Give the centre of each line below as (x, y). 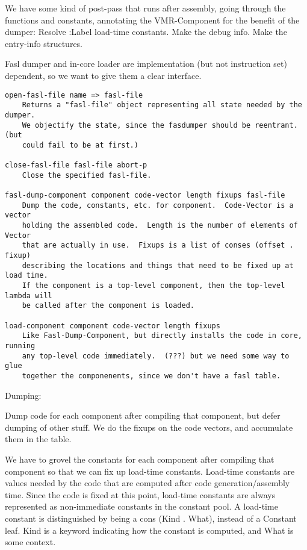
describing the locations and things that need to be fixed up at (158, 265)
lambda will (29, 295)
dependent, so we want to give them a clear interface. (103, 75)
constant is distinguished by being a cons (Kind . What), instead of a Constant (151, 518)
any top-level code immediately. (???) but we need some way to (156, 356)
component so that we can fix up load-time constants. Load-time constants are (150, 471)
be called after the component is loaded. (108, 306)
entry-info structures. (44, 43)
